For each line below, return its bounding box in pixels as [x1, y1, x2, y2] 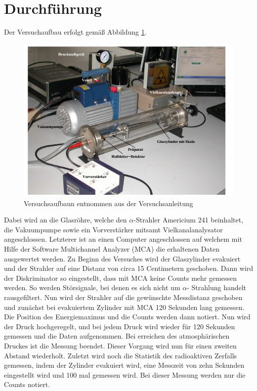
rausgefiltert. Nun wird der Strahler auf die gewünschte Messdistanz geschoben [4, 292, 243, 303]
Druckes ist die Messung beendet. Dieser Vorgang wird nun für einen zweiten [4, 340, 237, 350]
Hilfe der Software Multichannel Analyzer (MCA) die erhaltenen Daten [4, 244, 219, 254]
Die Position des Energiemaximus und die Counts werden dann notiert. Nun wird [4, 311, 251, 322]
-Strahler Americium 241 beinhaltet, [133, 215, 244, 225]
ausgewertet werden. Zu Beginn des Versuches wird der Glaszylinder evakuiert [4, 253, 241, 263]
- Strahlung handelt [187, 282, 247, 293]
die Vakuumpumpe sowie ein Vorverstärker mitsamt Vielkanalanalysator [4, 224, 223, 234]
